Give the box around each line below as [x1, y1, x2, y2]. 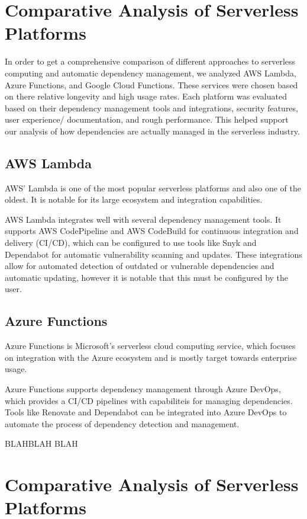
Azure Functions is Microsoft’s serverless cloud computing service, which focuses [5, 339, 296, 352]
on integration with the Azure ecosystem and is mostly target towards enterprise [5, 351, 297, 363]
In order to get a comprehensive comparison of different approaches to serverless [5, 55, 296, 68]
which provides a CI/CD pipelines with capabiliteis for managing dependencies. [5, 394, 293, 406]
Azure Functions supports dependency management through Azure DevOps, [5, 383, 281, 395]
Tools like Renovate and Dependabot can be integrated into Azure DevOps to [5, 406, 287, 418]
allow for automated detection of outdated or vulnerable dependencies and [5, 259, 274, 272]
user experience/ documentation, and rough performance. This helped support [5, 113, 289, 126]
